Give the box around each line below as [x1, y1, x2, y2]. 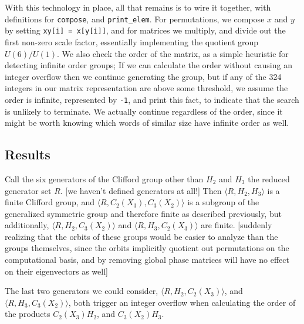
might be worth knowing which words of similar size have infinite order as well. [5, 116, 289, 129]
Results [5, 145, 50, 163]
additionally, [5, 219, 49, 231]
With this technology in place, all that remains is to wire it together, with [5, 1, 271, 13]
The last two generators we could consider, [5, 285, 158, 297]
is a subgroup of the [187, 196, 259, 208]
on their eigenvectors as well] [5, 265, 108, 277]
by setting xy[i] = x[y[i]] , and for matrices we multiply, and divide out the [5, 24, 286, 36]
